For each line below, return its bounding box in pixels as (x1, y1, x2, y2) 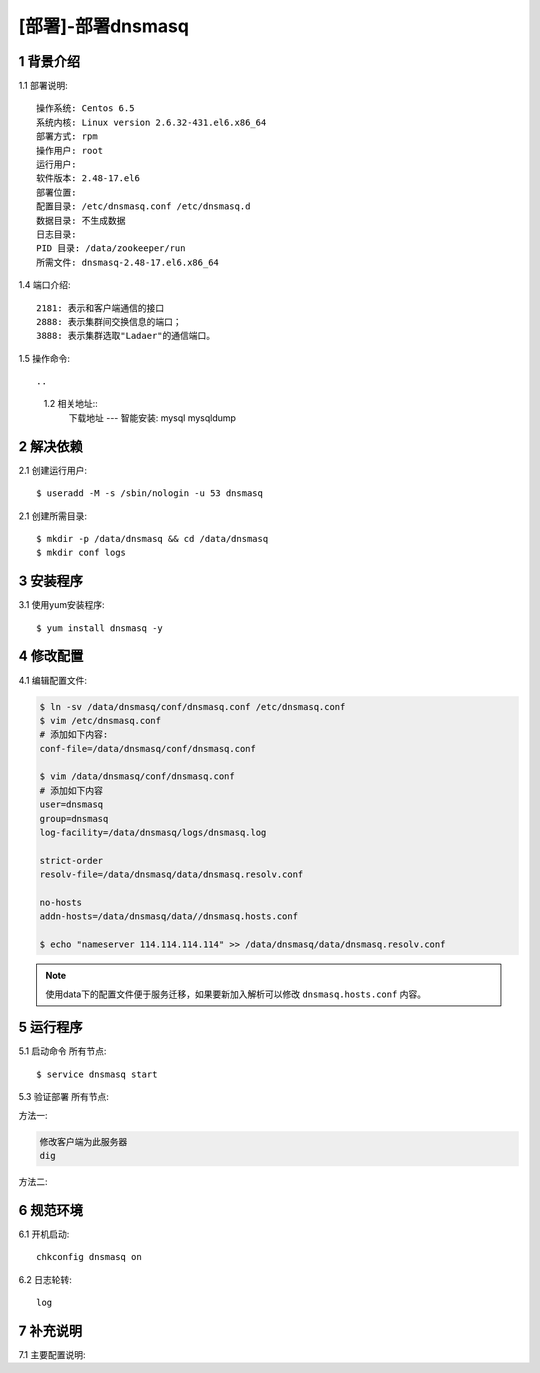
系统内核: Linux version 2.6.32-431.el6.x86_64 (36, 116, 267, 128)
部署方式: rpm (36, 131, 99, 142)
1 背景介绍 (18, 53, 81, 70)
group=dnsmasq (39, 813, 109, 824)
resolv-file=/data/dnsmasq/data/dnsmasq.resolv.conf (39, 869, 304, 880)
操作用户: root (36, 145, 104, 156)
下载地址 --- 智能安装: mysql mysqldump (68, 411, 237, 424)
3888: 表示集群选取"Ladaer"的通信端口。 (36, 330, 216, 342)
